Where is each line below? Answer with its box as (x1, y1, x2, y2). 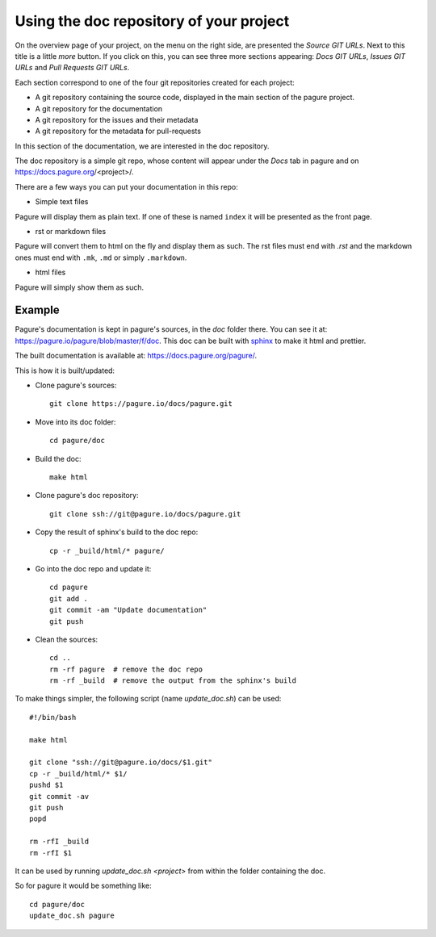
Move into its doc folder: (35, 416, 116, 427)
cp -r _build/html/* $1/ (29, 769, 128, 778)
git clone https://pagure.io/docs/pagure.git (49, 399, 233, 408)
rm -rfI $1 (29, 848, 73, 857)
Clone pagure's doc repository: (35, 491, 139, 500)
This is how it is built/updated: (15, 366, 115, 375)
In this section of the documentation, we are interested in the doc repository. (15, 141, 270, 151)
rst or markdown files (35, 227, 107, 236)
